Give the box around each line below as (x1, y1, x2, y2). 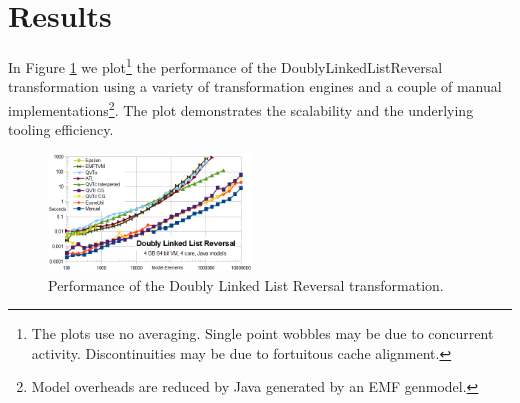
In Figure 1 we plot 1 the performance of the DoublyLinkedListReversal (8, 54, 443, 77)
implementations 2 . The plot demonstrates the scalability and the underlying (8, 96, 474, 120)
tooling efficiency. (8, 119, 114, 140)
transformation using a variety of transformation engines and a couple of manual (8, 76, 502, 97)
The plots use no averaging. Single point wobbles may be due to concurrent (31, 323, 494, 344)
